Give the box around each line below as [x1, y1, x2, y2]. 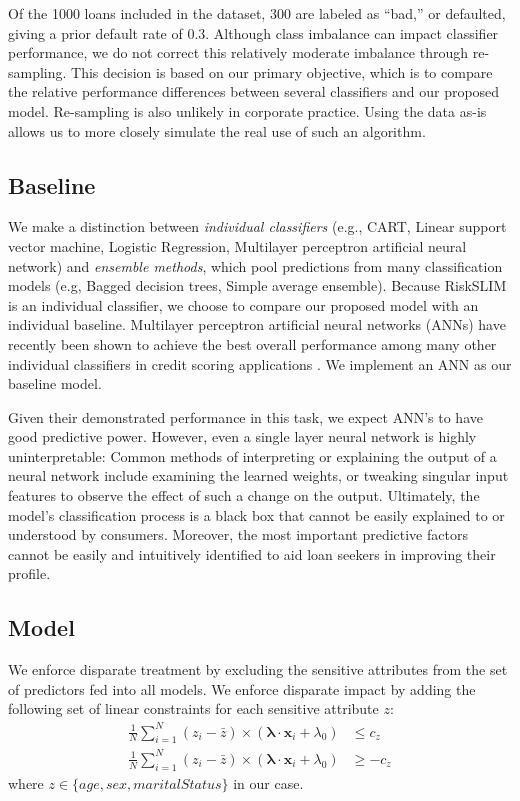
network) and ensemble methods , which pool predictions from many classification [8, 255, 503, 276]
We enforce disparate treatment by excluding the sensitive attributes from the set [8, 659, 508, 680]
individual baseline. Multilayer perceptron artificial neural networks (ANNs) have [8, 314, 506, 335]
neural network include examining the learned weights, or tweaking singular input [8, 465, 509, 486]
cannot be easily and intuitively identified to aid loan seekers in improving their [8, 543, 496, 564]
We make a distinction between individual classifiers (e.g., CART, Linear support [8, 216, 507, 237]
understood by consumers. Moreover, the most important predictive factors [8, 524, 468, 545]
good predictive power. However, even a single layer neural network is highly [8, 426, 477, 447]
